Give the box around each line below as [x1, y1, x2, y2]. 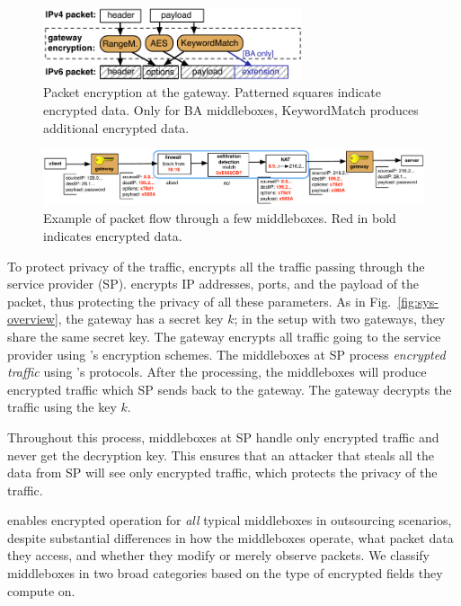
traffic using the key [7, 397, 117, 416]
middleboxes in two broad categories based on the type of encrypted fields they [7, 564, 443, 583]
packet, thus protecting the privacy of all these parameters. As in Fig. [7, 291, 392, 310]
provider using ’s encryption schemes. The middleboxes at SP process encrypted [7, 344, 446, 363]
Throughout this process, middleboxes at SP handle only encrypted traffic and [7, 427, 439, 446]
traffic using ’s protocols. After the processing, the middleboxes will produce [7, 362, 427, 381]
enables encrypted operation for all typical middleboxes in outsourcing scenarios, [7, 511, 452, 530]
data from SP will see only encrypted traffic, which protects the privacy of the [7, 463, 438, 482]
